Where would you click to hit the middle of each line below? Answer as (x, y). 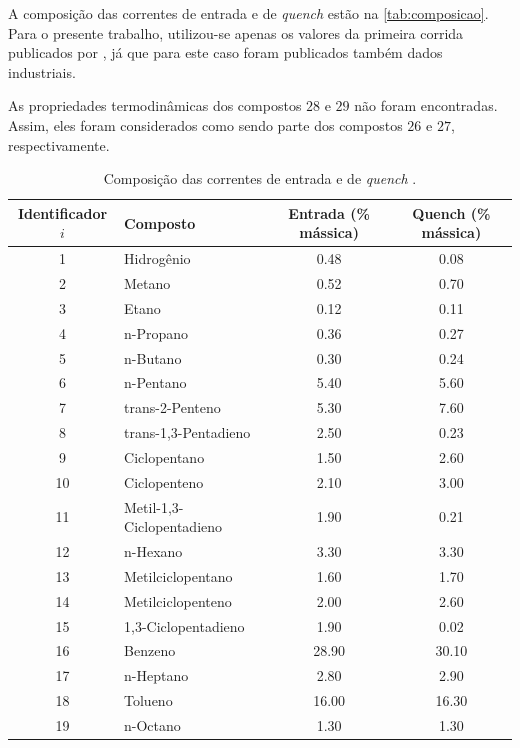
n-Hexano (153, 551)
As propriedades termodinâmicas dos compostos (155, 105)
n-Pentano (155, 382)
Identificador (62, 212)
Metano (147, 283)
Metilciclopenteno (178, 600)
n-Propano (156, 332)
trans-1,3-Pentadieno (187, 432)
